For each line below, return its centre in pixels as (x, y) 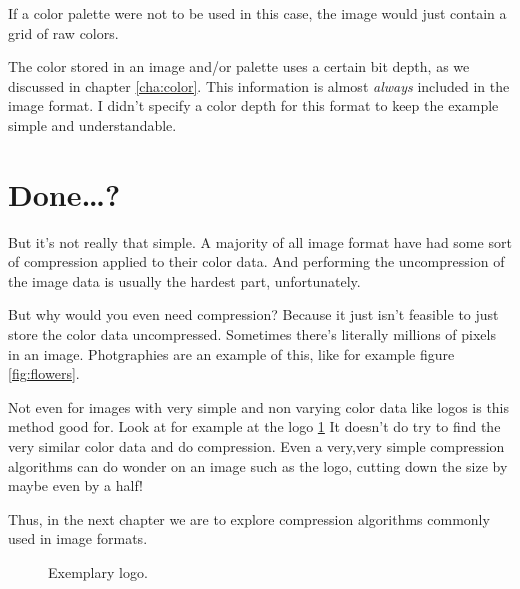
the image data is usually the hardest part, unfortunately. (184, 280)
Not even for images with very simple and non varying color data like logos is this (259, 406)
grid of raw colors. (63, 32)
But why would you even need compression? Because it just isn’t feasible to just (253, 314)
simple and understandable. (92, 124)
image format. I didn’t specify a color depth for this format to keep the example (253, 105)
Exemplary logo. (98, 572)
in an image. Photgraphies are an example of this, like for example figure (231, 353)
